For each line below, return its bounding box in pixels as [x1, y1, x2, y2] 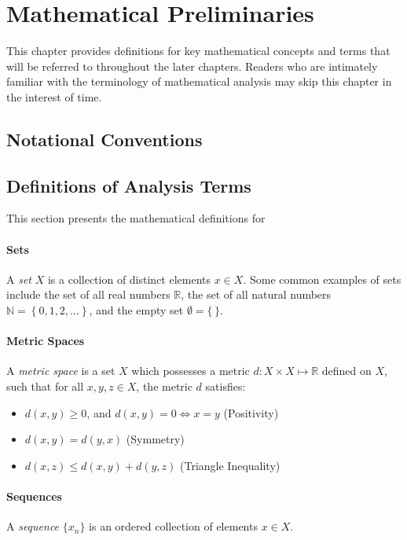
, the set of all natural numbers [181, 286, 332, 303]
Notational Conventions [6, 127, 203, 151]
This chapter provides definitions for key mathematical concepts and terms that [6, 42, 390, 59]
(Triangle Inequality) [180, 457, 280, 473]
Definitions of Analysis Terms [6, 173, 251, 197]
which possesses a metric [131, 362, 250, 379]
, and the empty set [89, 302, 184, 318]
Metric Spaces [6, 332, 85, 349]
